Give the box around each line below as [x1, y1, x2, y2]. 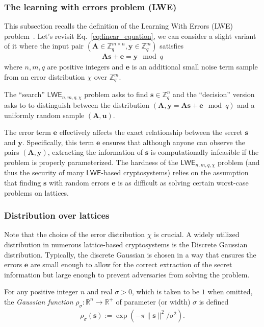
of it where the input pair [4, 40, 84, 51]
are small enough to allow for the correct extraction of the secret [30, 259, 232, 270]
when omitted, [207, 286, 253, 297]
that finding [4, 177, 41, 188]
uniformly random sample [4, 109, 85, 120]
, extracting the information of [47, 147, 143, 157]
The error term [4, 127, 51, 137]
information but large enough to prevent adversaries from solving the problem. [4, 269, 250, 279]
